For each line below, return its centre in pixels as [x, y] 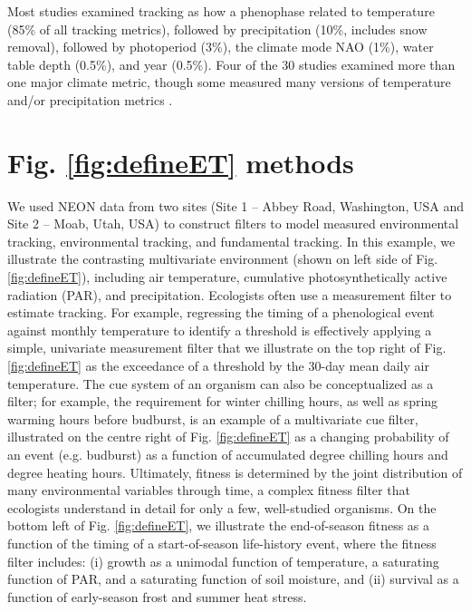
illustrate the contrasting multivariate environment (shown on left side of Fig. [223, 259]
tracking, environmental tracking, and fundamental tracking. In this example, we [231, 241]
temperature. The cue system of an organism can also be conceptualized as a [221, 383]
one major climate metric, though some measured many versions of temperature [229, 82]
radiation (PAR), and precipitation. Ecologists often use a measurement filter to [230, 294]
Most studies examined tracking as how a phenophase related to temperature [221, 11]
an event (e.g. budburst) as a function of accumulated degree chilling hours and [228, 454]
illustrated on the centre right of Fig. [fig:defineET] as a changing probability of [228, 437]
